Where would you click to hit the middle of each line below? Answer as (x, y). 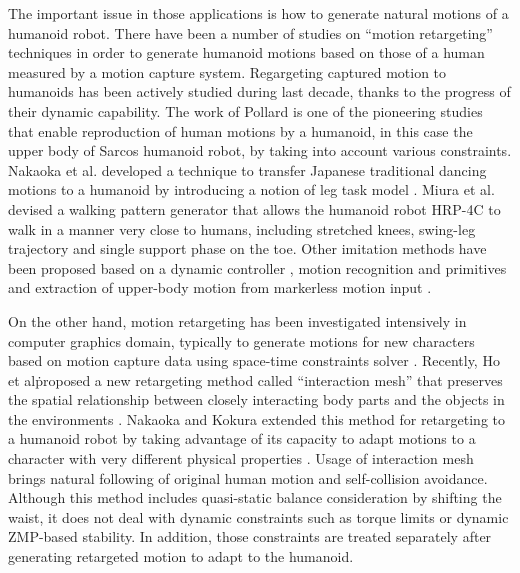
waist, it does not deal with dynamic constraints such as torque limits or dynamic (258, 516)
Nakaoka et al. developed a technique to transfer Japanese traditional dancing (247, 169)
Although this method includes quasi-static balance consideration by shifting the (255, 497)
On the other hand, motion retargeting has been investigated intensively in (237, 320)
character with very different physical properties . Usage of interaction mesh (241, 458)
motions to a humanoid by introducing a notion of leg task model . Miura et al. (251, 189)
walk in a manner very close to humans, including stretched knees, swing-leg (242, 228)
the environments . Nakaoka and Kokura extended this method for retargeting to (256, 418)
